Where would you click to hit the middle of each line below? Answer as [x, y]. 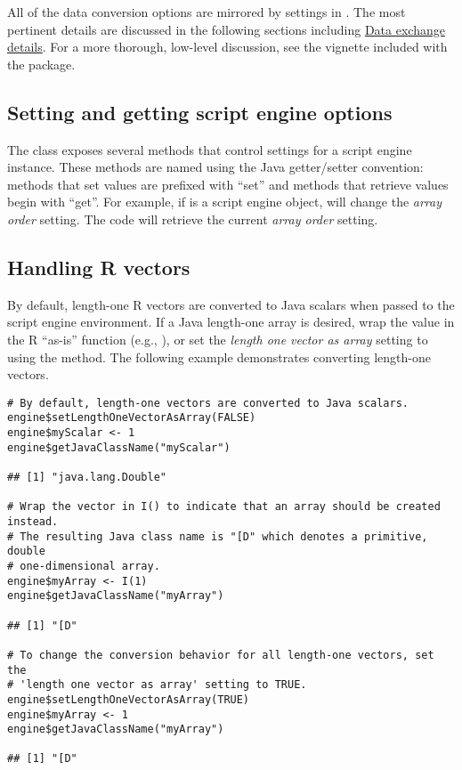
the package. [41, 64]
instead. [33, 521]
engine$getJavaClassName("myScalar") [119, 447]
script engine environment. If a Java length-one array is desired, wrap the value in [231, 322]
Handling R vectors [99, 267]
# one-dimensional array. [84, 566]
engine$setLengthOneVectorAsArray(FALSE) [132, 418]
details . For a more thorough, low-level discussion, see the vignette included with [227, 47]
